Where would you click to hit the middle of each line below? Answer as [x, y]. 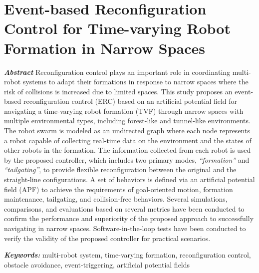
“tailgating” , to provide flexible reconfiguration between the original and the [120, 169]
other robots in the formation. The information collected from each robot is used [128, 150]
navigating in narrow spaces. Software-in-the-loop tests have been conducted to [125, 228]
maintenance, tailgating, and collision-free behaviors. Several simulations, [116, 199]
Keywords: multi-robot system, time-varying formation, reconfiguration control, [128, 255]
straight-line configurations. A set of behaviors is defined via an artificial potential [129, 179]
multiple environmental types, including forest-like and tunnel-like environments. [127, 121]
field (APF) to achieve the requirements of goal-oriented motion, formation [119, 189]
